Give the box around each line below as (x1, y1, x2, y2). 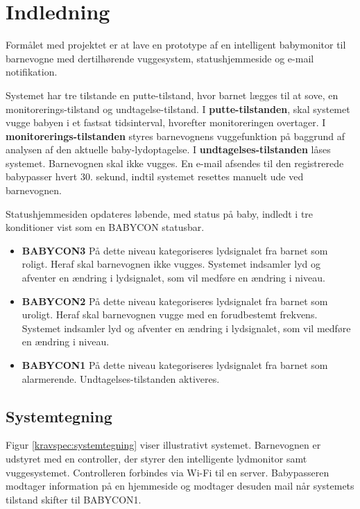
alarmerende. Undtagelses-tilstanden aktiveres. (22, 371, 220, 386)
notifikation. (6, 64, 58, 79)
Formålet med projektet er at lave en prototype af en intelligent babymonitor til (6, 37, 346, 52)
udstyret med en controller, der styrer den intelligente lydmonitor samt (6, 451, 307, 465)
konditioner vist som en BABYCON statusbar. (6, 220, 205, 234)
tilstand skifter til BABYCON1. (6, 492, 142, 506)
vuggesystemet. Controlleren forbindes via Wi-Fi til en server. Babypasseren (6, 465, 329, 479)
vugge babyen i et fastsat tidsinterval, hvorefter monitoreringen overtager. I (6, 115, 326, 130)
